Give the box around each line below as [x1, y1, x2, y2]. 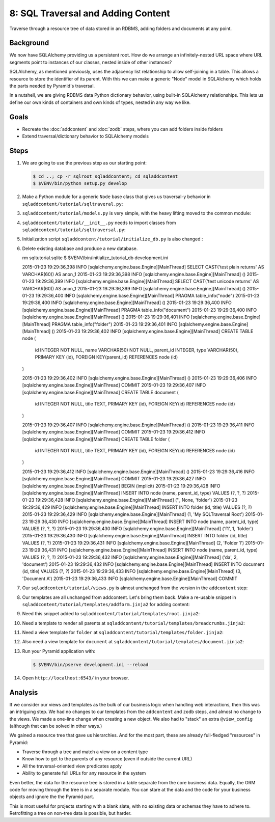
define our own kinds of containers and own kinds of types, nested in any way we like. [9, 99, 191, 105]
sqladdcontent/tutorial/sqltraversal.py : [22, 227, 126, 233]
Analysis [9, 688, 38, 697]
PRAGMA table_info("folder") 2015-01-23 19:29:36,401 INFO [51, 321, 178, 327]
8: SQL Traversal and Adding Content [9, 8, 170, 19]
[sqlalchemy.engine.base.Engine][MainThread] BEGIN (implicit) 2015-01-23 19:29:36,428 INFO [22, 483, 221, 489]
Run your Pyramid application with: [22, 648, 96, 654]
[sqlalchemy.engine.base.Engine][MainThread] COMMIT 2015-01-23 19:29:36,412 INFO [22, 429, 206, 435]
